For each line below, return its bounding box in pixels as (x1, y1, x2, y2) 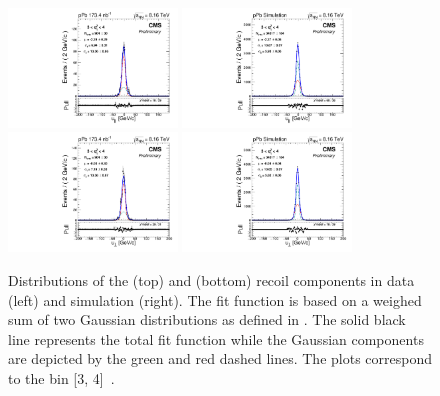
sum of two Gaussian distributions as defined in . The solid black (8, 309, 406, 330)
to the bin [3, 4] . (8, 367, 115, 388)
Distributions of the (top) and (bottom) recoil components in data (8, 269, 415, 290)
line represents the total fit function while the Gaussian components (8, 328, 424, 349)
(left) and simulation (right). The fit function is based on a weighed (8, 289, 422, 310)
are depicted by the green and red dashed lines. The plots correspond (8, 348, 433, 369)
